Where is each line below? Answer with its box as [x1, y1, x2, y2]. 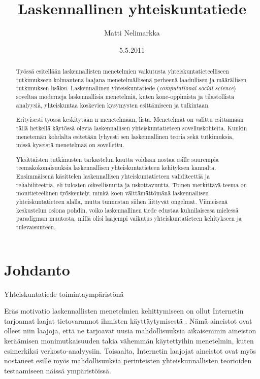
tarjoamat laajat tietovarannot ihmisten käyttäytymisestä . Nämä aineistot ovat [4, 315, 252, 326]
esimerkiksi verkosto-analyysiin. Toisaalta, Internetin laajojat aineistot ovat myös [4, 345, 256, 356]
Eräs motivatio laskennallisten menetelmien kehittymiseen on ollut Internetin [4, 305, 244, 316]
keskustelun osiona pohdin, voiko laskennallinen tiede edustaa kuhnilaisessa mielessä [16, 205, 239, 214]
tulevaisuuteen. [16, 223, 56, 231]
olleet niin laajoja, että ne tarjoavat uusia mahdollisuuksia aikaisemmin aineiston [4, 325, 256, 336]
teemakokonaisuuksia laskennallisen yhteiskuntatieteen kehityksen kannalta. [16, 163, 216, 172]
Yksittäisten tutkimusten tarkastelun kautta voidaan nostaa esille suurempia [16, 155, 219, 163]
